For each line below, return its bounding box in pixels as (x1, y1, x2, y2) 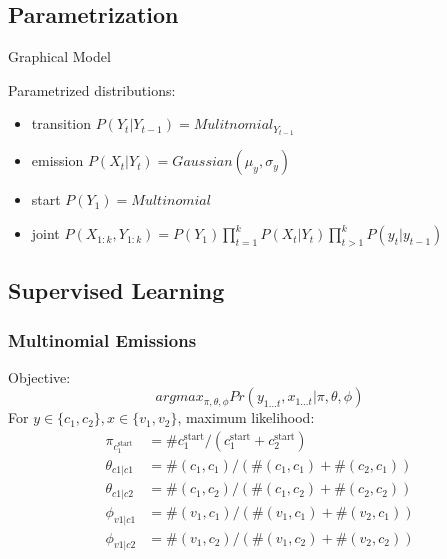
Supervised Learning (8, 275, 225, 306)
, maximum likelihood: (177, 407, 315, 428)
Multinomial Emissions (8, 327, 197, 352)
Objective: (8, 366, 71, 387)
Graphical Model (8, 46, 111, 67)
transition (31, 113, 92, 134)
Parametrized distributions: (8, 79, 176, 100)
